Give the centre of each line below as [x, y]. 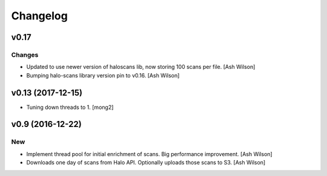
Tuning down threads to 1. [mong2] [70, 107]
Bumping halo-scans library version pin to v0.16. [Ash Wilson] [103, 75]
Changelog [39, 16]
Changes [25, 54]
